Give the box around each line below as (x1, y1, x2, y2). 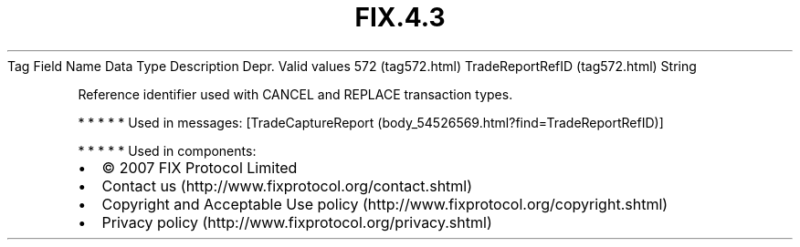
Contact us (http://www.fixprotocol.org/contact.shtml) (101, 176, 473, 195)
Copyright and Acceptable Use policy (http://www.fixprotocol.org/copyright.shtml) (101, 194, 668, 213)
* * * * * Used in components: (78, 142, 257, 159)
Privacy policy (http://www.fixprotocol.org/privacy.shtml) (101, 212, 492, 232)
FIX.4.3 (354, 2, 446, 33)
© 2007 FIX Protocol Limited (101, 158, 298, 177)
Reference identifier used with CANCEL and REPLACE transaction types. (78, 86, 513, 102)
